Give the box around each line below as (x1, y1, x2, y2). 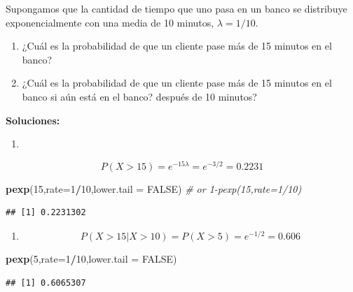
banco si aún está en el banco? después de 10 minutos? (22, 89, 257, 103)
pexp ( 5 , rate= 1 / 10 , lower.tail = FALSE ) (6, 251, 177, 266)
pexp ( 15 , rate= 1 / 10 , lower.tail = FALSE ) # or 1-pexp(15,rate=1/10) (6, 181, 302, 196)
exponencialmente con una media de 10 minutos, (6, 15, 214, 29)
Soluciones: (6, 112, 60, 127)
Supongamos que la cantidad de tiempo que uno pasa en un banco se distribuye (6, 1, 347, 15)
